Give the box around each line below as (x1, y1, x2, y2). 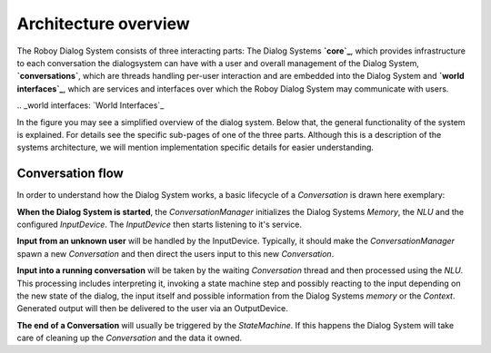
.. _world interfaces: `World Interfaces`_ (16, 100, 165, 111)
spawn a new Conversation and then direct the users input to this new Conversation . (16, 248, 335, 259)
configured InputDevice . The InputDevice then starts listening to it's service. (16, 219, 302, 230)
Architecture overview (16, 14, 190, 34)
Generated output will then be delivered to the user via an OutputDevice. (16, 303, 288, 314)
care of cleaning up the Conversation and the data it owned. (16, 332, 243, 344)
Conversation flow (16, 166, 125, 181)
